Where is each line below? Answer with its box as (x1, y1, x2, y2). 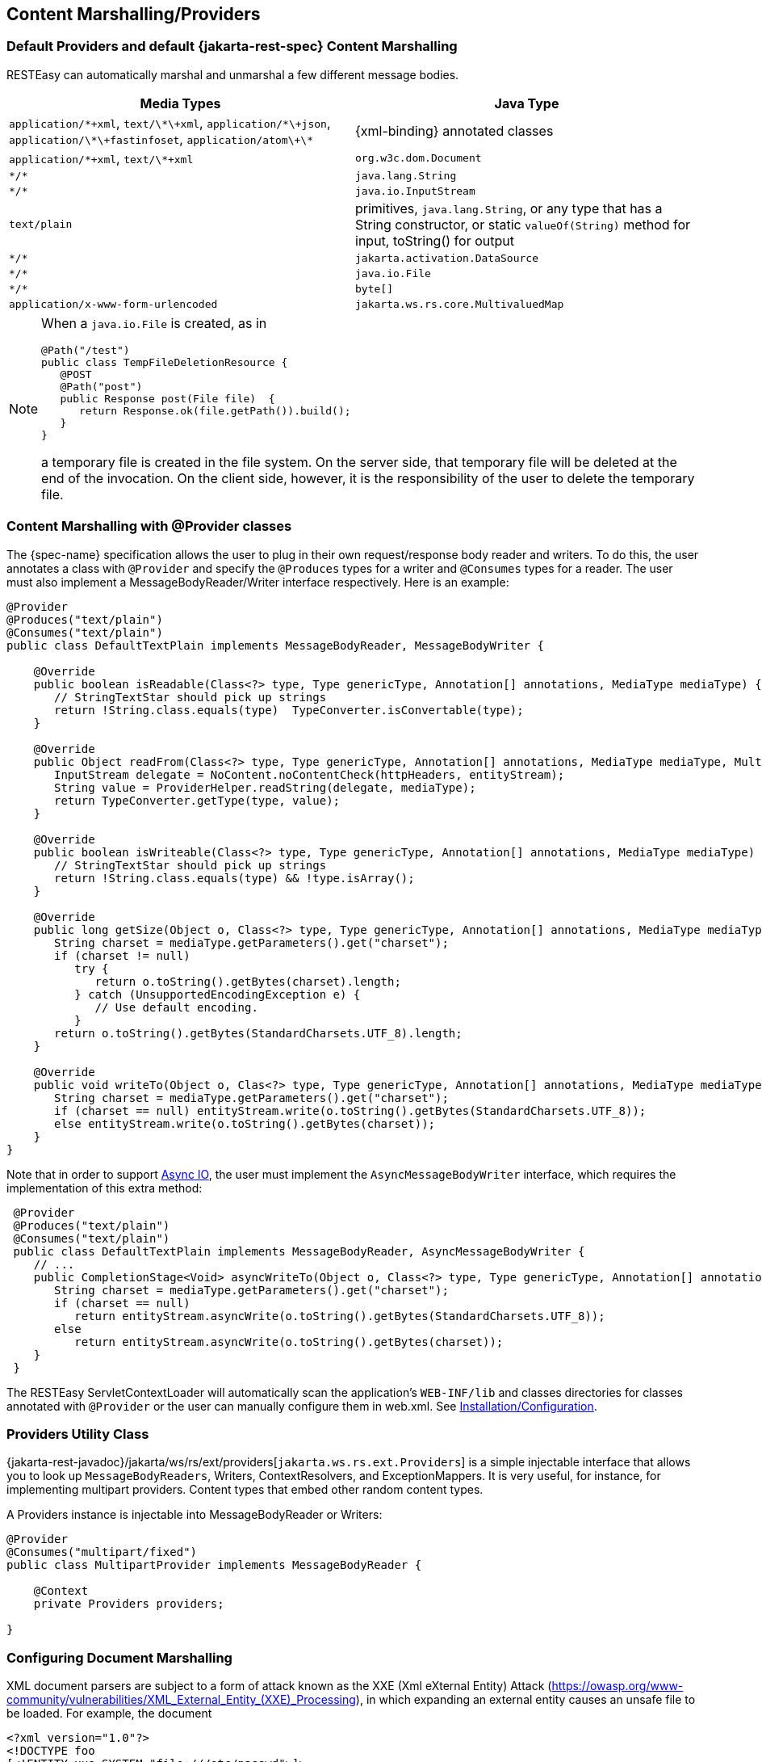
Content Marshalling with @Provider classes (6, 518, 292, 535)
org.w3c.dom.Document (355, 152, 482, 165)
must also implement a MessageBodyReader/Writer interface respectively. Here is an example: (6, 574, 509, 589)
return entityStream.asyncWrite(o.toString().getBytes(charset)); (74, 1335, 504, 1348)
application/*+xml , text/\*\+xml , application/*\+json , (9, 114, 331, 131)
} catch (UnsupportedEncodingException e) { (74, 987, 361, 1001)
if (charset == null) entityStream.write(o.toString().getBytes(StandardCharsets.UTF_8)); (54, 1104, 647, 1117)
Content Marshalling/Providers (6, 4, 261, 24)
